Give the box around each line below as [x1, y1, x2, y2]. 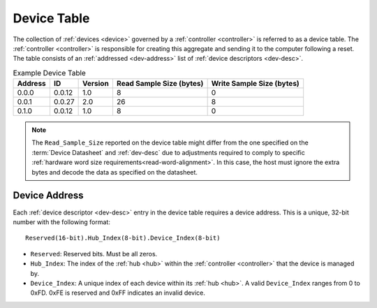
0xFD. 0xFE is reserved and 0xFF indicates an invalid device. [30, 288, 206, 297]
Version [82, 79, 110, 89]
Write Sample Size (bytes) [211, 79, 300, 89]
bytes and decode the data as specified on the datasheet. [31, 168, 198, 176]
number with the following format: [13, 217, 111, 226]
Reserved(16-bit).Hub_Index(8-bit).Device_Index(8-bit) [25, 234, 221, 242]
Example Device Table [13, 68, 87, 78]
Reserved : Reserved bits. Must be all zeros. [30, 249, 158, 258]
